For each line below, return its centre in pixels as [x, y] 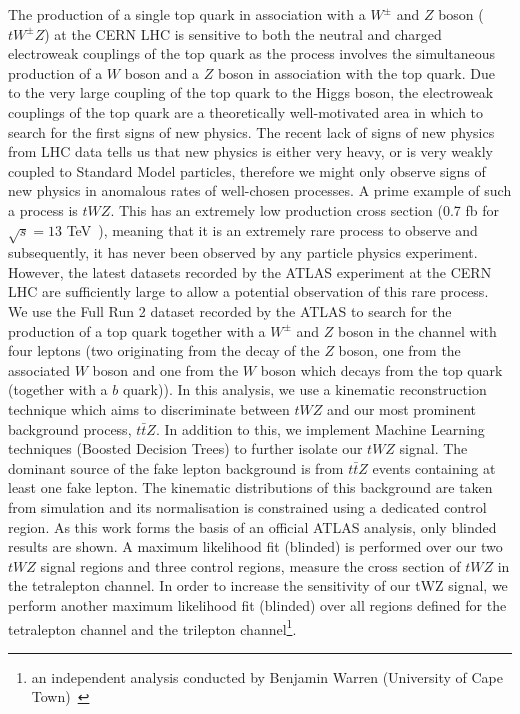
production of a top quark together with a [137, 330]
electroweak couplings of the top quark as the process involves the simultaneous [252, 53]
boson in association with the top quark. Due [356, 72]
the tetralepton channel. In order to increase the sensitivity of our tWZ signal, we [258, 585]
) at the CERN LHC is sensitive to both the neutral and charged [243, 33]
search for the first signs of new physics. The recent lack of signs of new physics [251, 131]
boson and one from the [165, 369]
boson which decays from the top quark [381, 369]
